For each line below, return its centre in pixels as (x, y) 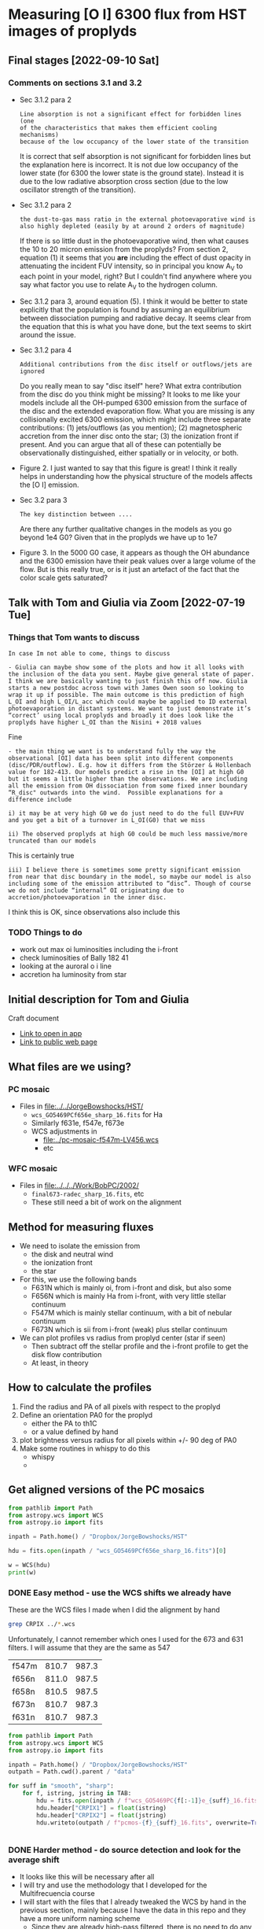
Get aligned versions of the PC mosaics (106, 1490)
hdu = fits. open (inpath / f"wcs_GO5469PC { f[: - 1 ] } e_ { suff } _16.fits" (149, 1801)
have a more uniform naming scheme (80, 1918)
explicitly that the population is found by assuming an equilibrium (125, 310)
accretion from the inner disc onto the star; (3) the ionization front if (129, 436)
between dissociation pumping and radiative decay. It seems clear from (135, 318)
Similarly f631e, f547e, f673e (78, 1123)
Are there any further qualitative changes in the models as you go (125, 529)
